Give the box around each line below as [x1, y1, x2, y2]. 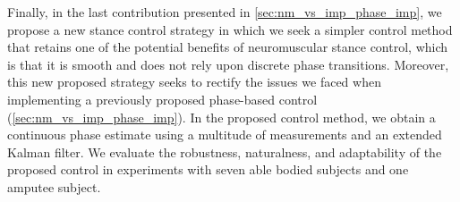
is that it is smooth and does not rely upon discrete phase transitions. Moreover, [7, 55, 449, 73]
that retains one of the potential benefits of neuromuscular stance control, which [7, 38, 448, 56]
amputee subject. [7, 177, 101, 196]
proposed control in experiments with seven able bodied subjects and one [7, 160, 409, 179]
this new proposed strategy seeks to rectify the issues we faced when [7, 72, 381, 91]
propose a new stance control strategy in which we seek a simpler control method [7, 20, 453, 38]
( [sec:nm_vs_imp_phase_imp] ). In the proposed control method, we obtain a [7, 107, 436, 126]
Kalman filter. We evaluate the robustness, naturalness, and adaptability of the [7, 142, 442, 161]
